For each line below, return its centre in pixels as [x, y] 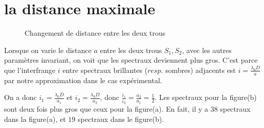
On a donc [20, 97]
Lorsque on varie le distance [48, 50]
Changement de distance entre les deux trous [95, 33]
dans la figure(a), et [35, 119]
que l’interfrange [30, 70]
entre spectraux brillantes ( [105, 70]
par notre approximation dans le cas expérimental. [83, 80]
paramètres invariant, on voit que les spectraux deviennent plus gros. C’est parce [131, 60]
